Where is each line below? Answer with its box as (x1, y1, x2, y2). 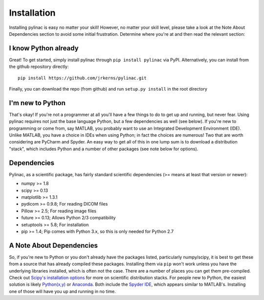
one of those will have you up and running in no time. (9, 288, 116, 294)
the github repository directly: (9, 64, 69, 69)
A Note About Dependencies (9, 241, 98, 250)
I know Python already (9, 44, 79, 52)
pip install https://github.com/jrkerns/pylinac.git (18, 75, 147, 81)
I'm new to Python (9, 98, 66, 107)
